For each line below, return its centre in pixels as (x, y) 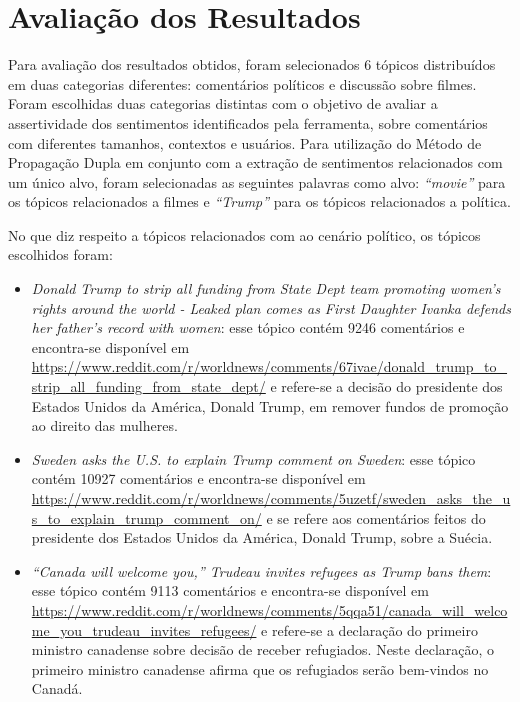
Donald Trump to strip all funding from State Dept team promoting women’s (266, 288)
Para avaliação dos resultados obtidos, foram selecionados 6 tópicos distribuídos (252, 64)
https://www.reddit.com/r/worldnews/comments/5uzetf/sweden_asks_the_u (271, 498)
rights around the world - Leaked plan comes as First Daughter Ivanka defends (271, 307)
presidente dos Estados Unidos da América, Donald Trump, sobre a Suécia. (262, 537)
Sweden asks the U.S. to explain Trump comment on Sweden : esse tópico (253, 458)
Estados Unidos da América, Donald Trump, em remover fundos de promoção (270, 405)
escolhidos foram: (60, 254)
